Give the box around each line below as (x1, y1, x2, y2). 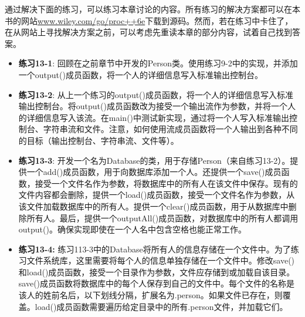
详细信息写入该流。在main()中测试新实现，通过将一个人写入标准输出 (26, 111, 290, 123)
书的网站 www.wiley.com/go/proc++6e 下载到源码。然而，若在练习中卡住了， (5, 14, 293, 26)
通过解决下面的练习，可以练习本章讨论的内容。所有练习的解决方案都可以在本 (5, 3, 300, 15)
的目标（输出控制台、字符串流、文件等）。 (18, 134, 179, 146)
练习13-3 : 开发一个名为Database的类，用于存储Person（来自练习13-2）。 (18, 154, 290, 166)
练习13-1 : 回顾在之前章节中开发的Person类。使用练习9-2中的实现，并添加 (18, 57, 298, 69)
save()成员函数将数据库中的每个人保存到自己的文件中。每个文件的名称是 (18, 277, 295, 289)
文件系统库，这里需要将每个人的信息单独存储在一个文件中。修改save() (26, 254, 295, 267)
